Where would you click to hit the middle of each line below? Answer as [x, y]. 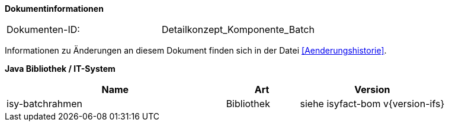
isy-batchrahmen [44, 104]
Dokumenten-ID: [43, 29]
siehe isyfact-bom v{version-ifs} [372, 104]
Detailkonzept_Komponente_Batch [238, 29]
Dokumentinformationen [54, 9]
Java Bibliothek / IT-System [60, 69]
